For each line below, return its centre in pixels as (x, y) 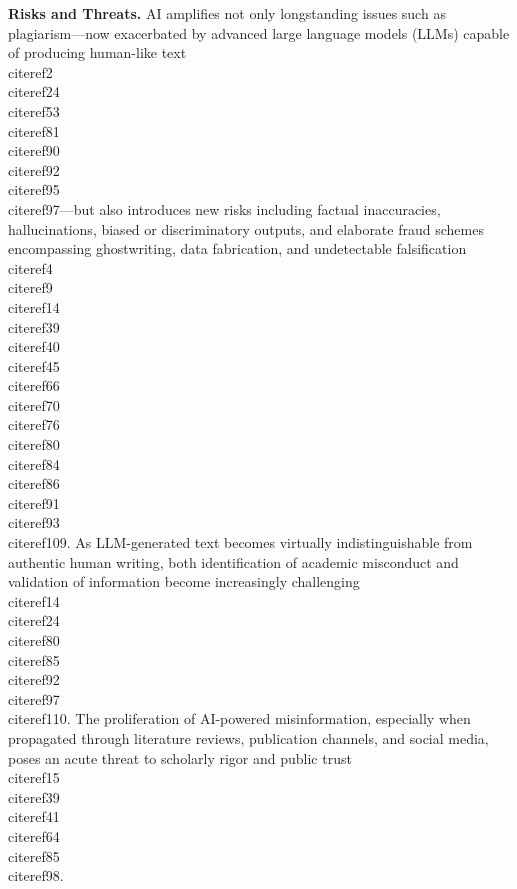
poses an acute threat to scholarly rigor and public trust (180, 757)
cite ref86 (34, 483)
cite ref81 (34, 130)
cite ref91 (34, 502)
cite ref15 (34, 777)
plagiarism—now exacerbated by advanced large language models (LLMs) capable (259, 32)
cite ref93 (34, 522)
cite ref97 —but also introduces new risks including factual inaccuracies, (224, 208)
